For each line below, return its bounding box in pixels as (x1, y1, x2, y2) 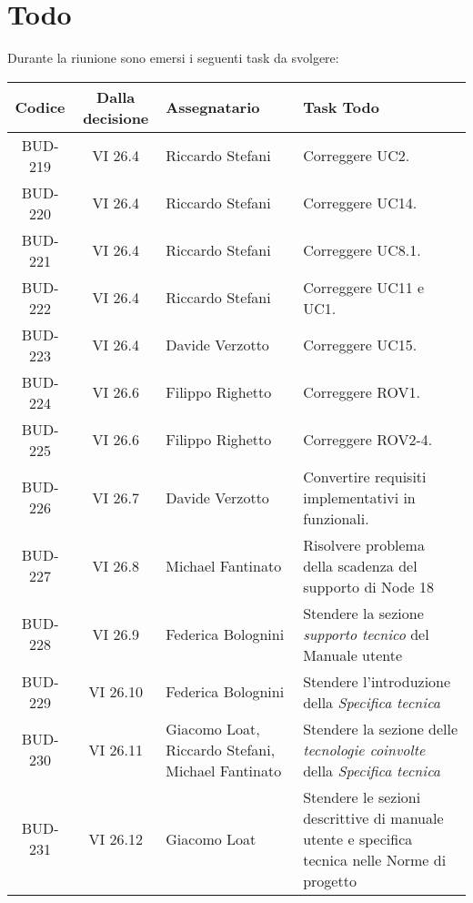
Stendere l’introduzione (303, 670, 451, 692)
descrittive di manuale (303, 807, 444, 828)
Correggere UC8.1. (303, 239, 421, 261)
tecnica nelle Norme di (303, 848, 447, 870)
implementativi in (303, 486, 416, 508)
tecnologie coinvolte (303, 738, 426, 760)
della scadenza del (303, 554, 418, 576)
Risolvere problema (303, 533, 425, 555)
